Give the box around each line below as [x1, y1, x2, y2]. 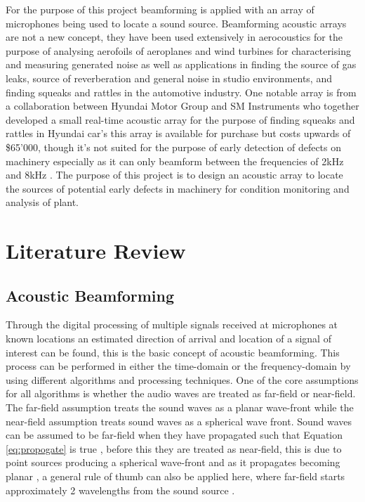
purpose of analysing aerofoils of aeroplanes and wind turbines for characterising [6, 43, 351, 58]
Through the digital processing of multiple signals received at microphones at [6, 317, 338, 332]
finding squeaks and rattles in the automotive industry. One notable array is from [6, 84, 357, 99]
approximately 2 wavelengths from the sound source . [6, 482, 235, 497]
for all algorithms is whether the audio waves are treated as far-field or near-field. [6, 386, 356, 401]
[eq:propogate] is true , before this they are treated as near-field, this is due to [6, 441, 342, 456]
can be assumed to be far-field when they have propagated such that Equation [6, 427, 343, 442]
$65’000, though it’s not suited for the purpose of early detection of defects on [6, 139, 342, 154]
